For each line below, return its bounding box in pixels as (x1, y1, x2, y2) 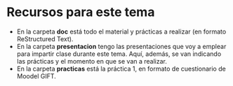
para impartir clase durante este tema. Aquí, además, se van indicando (16, 50, 222, 58)
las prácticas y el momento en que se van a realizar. (16, 57, 168, 65)
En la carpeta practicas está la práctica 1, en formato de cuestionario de (16, 64, 226, 73)
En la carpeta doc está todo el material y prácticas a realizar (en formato (16, 27, 227, 36)
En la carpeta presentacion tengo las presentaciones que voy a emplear (16, 42, 227, 50)
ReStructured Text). (16, 34, 74, 43)
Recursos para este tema (6, 4, 155, 20)
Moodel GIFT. (16, 71, 57, 80)
